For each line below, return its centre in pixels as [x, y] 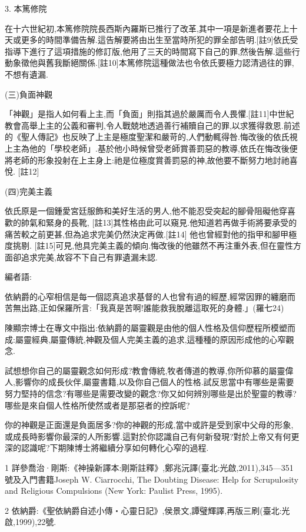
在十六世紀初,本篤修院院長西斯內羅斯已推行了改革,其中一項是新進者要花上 [147, 28]
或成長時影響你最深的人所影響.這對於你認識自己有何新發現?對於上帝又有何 [148, 436]
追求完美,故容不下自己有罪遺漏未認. [89, 257]
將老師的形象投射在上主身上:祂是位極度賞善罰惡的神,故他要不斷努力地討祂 [147, 160]
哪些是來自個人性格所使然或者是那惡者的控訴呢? [97, 405]
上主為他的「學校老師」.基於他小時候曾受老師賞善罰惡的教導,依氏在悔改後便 [151, 148]
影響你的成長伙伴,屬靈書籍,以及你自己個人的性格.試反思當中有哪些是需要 [154, 382]
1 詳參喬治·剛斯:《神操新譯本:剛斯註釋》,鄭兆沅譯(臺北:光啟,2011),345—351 [149, 467]
